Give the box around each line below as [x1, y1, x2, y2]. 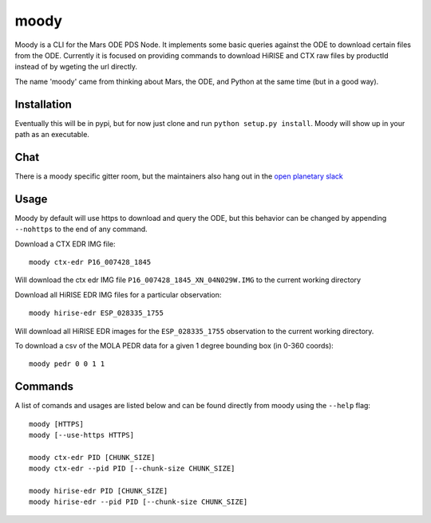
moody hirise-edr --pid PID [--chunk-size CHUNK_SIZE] [29, 497, 248, 506]
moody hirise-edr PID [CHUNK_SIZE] [29, 486, 168, 495]
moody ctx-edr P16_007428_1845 [29, 258, 152, 266]
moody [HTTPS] [29, 419, 84, 428]
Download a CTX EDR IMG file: [14, 239, 116, 249]
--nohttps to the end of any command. [14, 224, 148, 234]
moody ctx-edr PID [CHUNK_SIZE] [29, 453, 156, 462]
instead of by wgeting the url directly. [14, 62, 138, 72]
